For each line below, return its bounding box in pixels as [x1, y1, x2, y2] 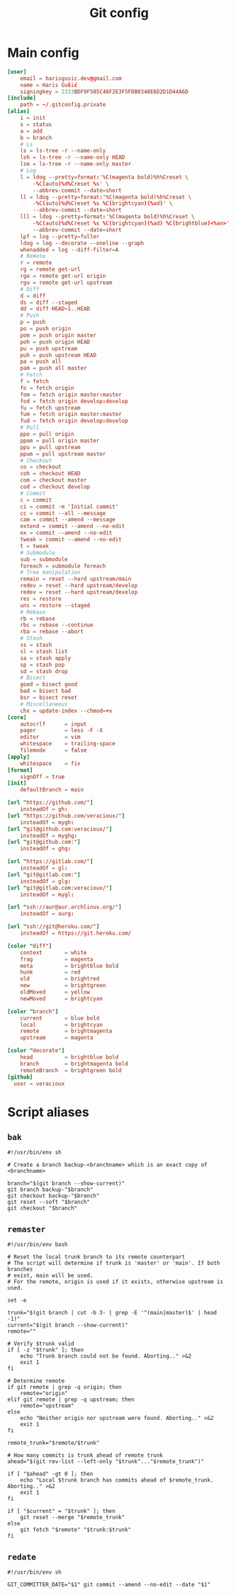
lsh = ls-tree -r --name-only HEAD [20, 154, 125, 161]
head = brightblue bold [20, 1054, 119, 1061]
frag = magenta [20, 955, 94, 963]
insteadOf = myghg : [20, 832, 78, 839]
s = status [20, 120, 52, 128]
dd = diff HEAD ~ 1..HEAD [20, 305, 91, 312]
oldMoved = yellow [20, 988, 91, 996]
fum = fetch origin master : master [20, 411, 122, 418]
